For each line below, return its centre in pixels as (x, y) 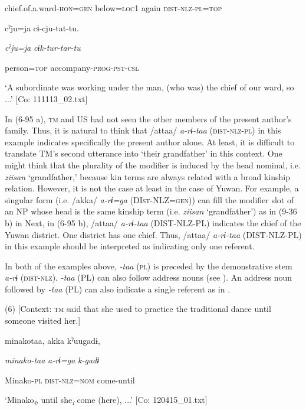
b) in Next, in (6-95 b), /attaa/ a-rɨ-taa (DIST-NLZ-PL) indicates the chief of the (153, 222)
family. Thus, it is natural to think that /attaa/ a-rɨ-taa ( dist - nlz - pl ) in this (143, 130)
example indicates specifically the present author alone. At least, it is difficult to (150, 141)
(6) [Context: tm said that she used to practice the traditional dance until (138, 309)
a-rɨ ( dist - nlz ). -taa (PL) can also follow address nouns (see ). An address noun (149, 277)
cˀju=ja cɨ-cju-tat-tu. (42, 27)
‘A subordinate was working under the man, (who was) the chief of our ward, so (149, 87)
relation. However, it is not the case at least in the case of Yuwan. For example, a (152, 188)
